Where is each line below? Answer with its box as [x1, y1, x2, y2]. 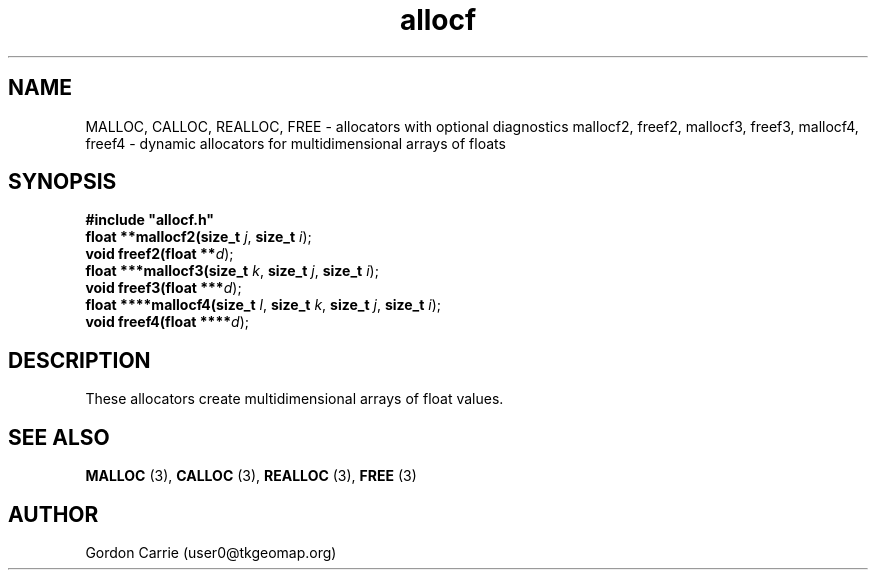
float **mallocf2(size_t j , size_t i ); [85, 228, 312, 246]
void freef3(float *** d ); [85, 279, 242, 297]
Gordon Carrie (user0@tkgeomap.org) [85, 543, 337, 561]
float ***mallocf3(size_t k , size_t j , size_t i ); [85, 262, 379, 280]
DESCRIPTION [8, 347, 151, 373]
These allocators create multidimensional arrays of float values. [85, 390, 504, 408]
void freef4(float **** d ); [85, 313, 250, 331]
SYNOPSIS [8, 169, 117, 195]
